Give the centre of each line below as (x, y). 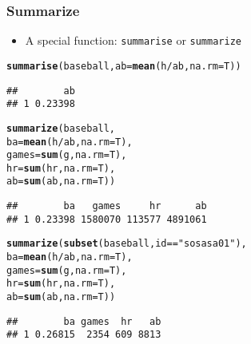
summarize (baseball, (61, 128)
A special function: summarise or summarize (133, 40)
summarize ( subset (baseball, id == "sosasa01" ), (127, 244)
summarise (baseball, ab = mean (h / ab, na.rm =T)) (124, 66)
